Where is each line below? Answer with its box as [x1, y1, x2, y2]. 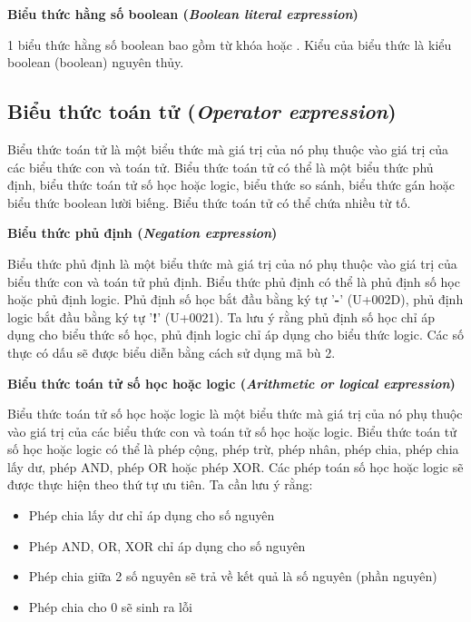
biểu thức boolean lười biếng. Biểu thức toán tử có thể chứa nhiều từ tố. [7, 193, 411, 212]
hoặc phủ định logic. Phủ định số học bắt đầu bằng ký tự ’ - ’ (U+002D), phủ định [7, 290, 464, 309]
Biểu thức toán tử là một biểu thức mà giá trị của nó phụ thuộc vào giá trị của [7, 139, 448, 158]
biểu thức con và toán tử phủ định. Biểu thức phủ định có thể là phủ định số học [7, 272, 460, 291]
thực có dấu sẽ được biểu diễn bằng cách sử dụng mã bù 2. [7, 342, 336, 361]
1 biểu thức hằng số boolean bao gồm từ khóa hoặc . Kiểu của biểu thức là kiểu [7, 35, 452, 54]
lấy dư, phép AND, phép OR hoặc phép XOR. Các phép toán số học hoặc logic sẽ [7, 457, 464, 476]
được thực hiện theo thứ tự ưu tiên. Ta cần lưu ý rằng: [7, 475, 313, 494]
